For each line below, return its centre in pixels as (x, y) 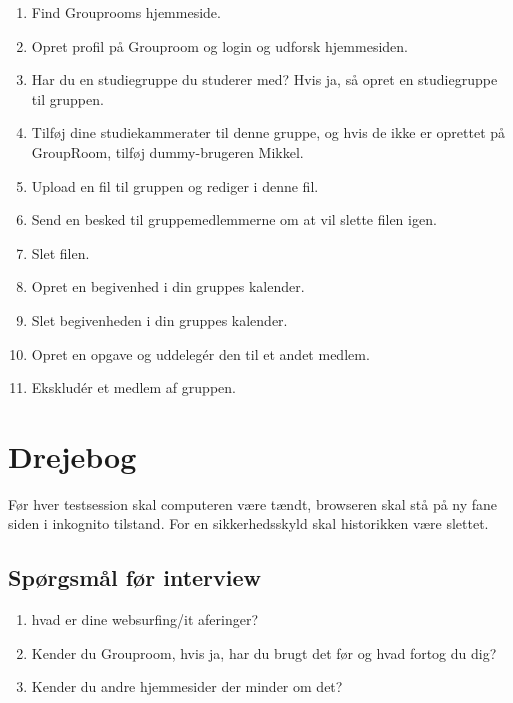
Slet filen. (60, 252)
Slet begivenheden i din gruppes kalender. (159, 319)
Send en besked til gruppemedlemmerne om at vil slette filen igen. (234, 219)
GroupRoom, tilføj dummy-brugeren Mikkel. (167, 151)
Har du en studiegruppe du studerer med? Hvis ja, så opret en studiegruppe (264, 79)
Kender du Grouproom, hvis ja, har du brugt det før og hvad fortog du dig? (264, 652)
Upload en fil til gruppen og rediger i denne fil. (175, 185)
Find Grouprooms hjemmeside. (126, 12)
